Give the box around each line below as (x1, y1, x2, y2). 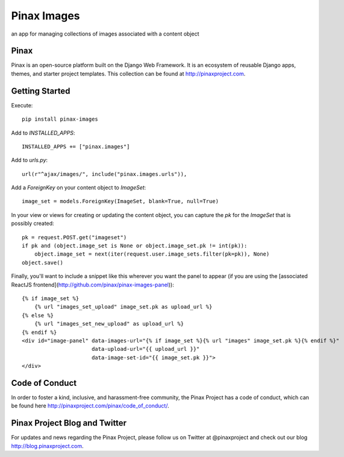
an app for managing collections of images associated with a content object (11, 30, 199, 37)
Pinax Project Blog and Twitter (11, 418, 127, 428)
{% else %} (22, 312, 54, 319)
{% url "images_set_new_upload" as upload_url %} (34, 320, 184, 327)
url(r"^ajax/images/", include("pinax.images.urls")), (22, 171, 187, 177)
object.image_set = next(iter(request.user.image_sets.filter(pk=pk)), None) (34, 251, 270, 257)
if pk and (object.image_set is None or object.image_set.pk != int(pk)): (22, 242, 248, 250)
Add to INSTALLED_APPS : (11, 129, 75, 136)
